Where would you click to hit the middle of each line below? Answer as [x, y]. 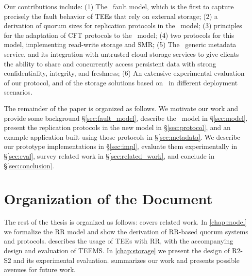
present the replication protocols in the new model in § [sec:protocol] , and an [117, 127]
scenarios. [18, 92]
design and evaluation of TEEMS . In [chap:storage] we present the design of [117, 250]
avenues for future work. [40, 269]
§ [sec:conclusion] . [29, 165]
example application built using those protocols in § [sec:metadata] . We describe [122, 137]
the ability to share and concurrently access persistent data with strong [110, 63]
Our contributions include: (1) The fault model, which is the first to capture [119, 6]
